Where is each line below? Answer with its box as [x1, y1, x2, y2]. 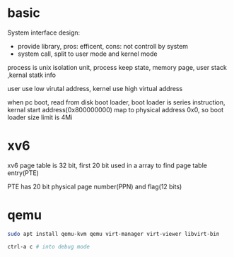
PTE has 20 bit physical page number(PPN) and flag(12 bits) [7, 182, 182, 191]
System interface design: [7, 28, 81, 37]
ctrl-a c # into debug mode [7, 243, 90, 250]
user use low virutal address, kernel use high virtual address [7, 84, 183, 92]
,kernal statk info [7, 71, 57, 79]
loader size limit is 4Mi [7, 113, 73, 121]
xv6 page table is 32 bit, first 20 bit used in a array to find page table [7, 161, 207, 169]
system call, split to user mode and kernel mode [17, 49, 158, 58]
